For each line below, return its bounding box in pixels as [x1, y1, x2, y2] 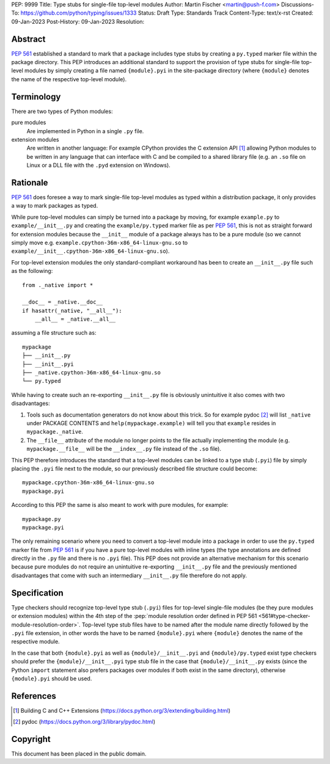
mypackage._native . [26, 428, 84, 435]
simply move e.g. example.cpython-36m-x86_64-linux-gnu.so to [11, 239, 188, 246]
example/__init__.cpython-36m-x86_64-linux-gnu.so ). [11, 247, 170, 255]
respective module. [11, 638, 61, 646]
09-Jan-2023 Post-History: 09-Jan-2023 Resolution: [11, 18, 145, 25]
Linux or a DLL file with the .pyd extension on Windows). [26, 162, 170, 169]
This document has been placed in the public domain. [11, 750, 147, 757]
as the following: [11, 267, 53, 275]
